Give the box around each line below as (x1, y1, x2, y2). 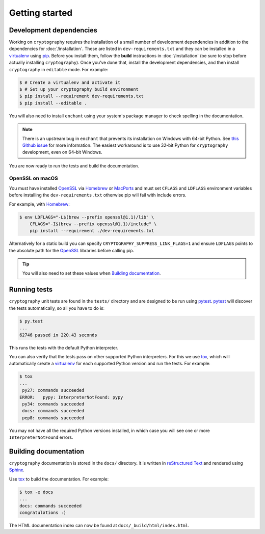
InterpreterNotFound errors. (9, 434, 73, 440)
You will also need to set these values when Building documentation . (22, 270, 161, 276)
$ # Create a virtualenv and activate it (19, 80, 121, 85)
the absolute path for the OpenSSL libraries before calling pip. (9, 247, 134, 253)
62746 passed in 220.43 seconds (19, 332, 98, 338)
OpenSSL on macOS (9, 175, 58, 182)
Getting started (9, 7, 73, 18)
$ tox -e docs (19, 489, 53, 495)
